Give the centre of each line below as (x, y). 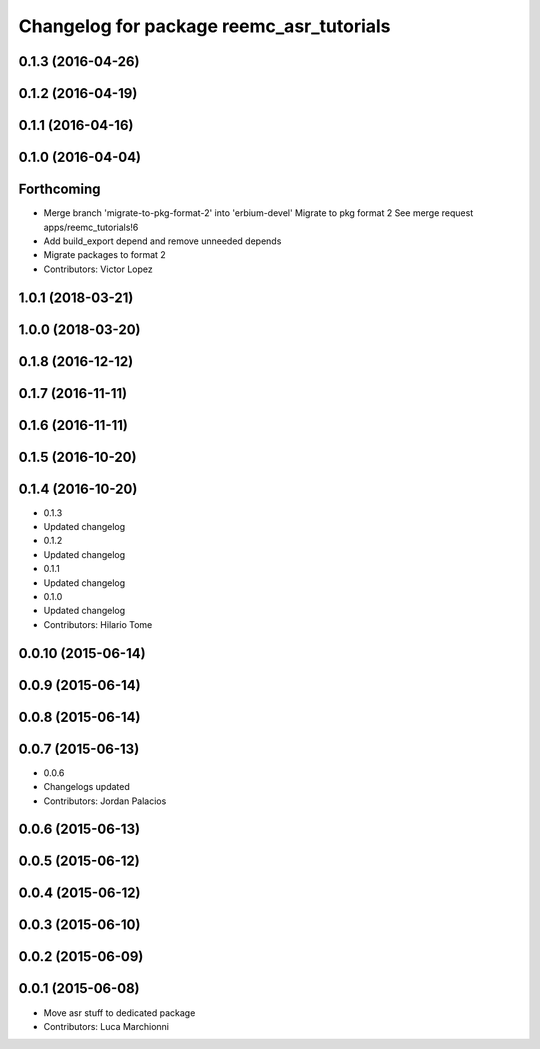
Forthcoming (59, 189)
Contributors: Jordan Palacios (105, 801)
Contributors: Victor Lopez (98, 269)
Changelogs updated (86, 787)
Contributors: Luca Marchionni (106, 1026)
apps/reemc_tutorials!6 (91, 227)
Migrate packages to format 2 (105, 255)
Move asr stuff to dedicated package (119, 1012)
